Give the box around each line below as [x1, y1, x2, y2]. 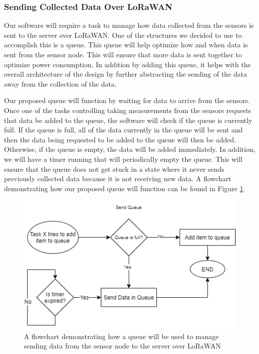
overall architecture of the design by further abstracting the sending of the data [4, 69, 247, 79]
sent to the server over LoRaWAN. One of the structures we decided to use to [4, 29, 242, 40]
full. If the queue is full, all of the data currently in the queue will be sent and [4, 124, 243, 135]
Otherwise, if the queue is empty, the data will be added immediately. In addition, [4, 144, 256, 154]
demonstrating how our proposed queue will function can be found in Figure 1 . [4, 183, 246, 193]
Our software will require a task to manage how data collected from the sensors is [4, 20, 254, 30]
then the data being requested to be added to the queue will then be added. [4, 134, 236, 144]
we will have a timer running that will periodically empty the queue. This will [4, 153, 243, 164]
